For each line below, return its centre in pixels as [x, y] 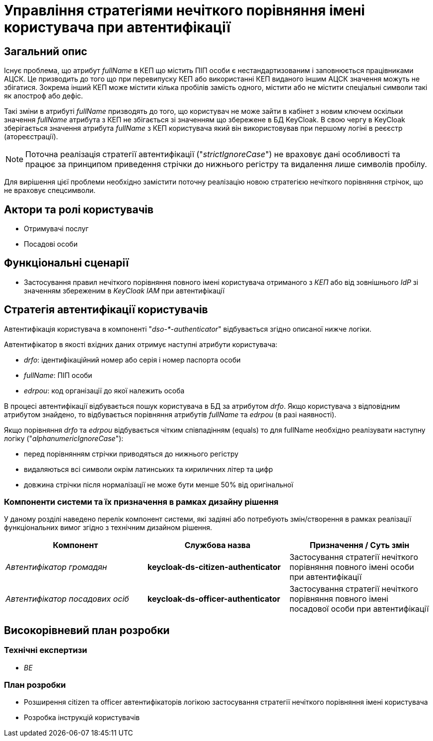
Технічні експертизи [46, 650]
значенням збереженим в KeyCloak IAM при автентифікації [124, 290]
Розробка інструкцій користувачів [82, 718]
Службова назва [217, 545]
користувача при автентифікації [117, 27]
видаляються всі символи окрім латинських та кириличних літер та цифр [148, 469]
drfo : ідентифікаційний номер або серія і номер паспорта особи [132, 360]
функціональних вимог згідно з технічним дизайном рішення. [108, 528]
